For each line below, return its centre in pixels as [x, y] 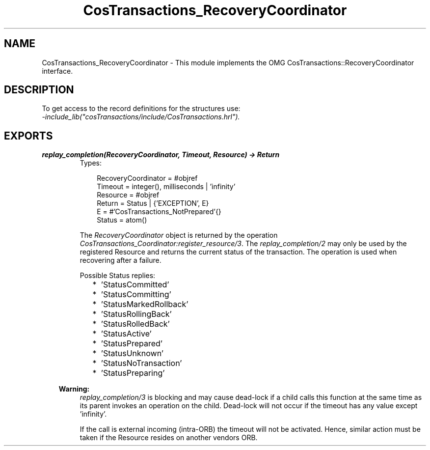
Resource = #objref [128, 195]
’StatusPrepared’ [132, 344]
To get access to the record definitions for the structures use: [141, 109]
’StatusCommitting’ [136, 295]
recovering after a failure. [121, 260]
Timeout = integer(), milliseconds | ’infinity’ [166, 187]
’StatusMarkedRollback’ [145, 304]
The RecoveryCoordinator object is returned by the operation [179, 235]
